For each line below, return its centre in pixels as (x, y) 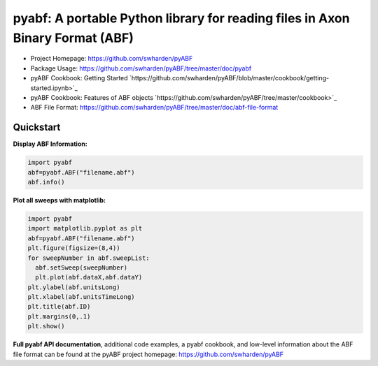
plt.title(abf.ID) (59, 307)
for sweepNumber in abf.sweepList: (89, 258)
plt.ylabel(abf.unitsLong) (74, 287)
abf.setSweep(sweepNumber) (82, 268)
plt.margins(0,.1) (59, 316)
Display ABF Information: (50, 144)
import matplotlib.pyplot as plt (85, 228)
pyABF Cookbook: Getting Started (79, 78)
